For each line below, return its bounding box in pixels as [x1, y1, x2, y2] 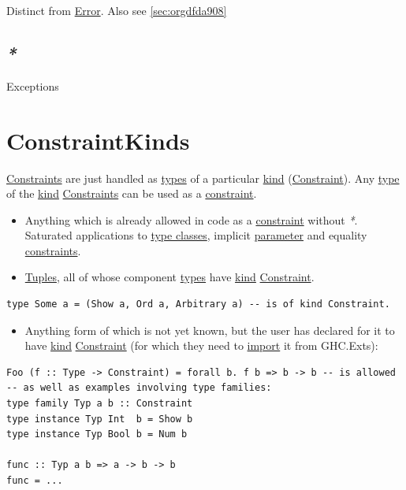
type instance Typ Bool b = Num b [6, 429, 188, 440]
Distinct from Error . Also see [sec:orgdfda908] [6, 2, 227, 18]
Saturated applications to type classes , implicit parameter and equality [24, 227, 367, 243]
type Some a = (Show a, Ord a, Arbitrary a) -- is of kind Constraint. [6, 299, 390, 310]
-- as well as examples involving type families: [6, 382, 272, 394]
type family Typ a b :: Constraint [6, 398, 193, 410]
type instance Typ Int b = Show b [6, 413, 193, 425]
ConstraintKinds [6, 124, 190, 156]
